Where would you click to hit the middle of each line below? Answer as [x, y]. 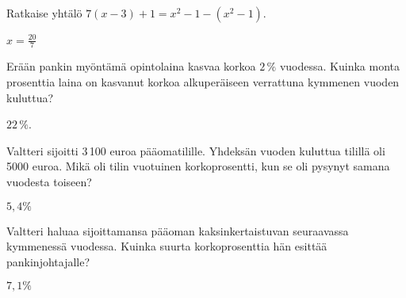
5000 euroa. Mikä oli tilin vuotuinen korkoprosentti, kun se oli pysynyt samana [198, 166]
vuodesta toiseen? [49, 181]
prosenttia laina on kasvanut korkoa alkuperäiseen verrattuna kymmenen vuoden [203, 81]
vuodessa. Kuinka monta [340, 66]
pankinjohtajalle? [48, 261]
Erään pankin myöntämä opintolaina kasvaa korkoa [131, 66]
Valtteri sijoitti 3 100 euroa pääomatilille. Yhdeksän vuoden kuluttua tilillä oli [196, 150]
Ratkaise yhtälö [44, 13]
